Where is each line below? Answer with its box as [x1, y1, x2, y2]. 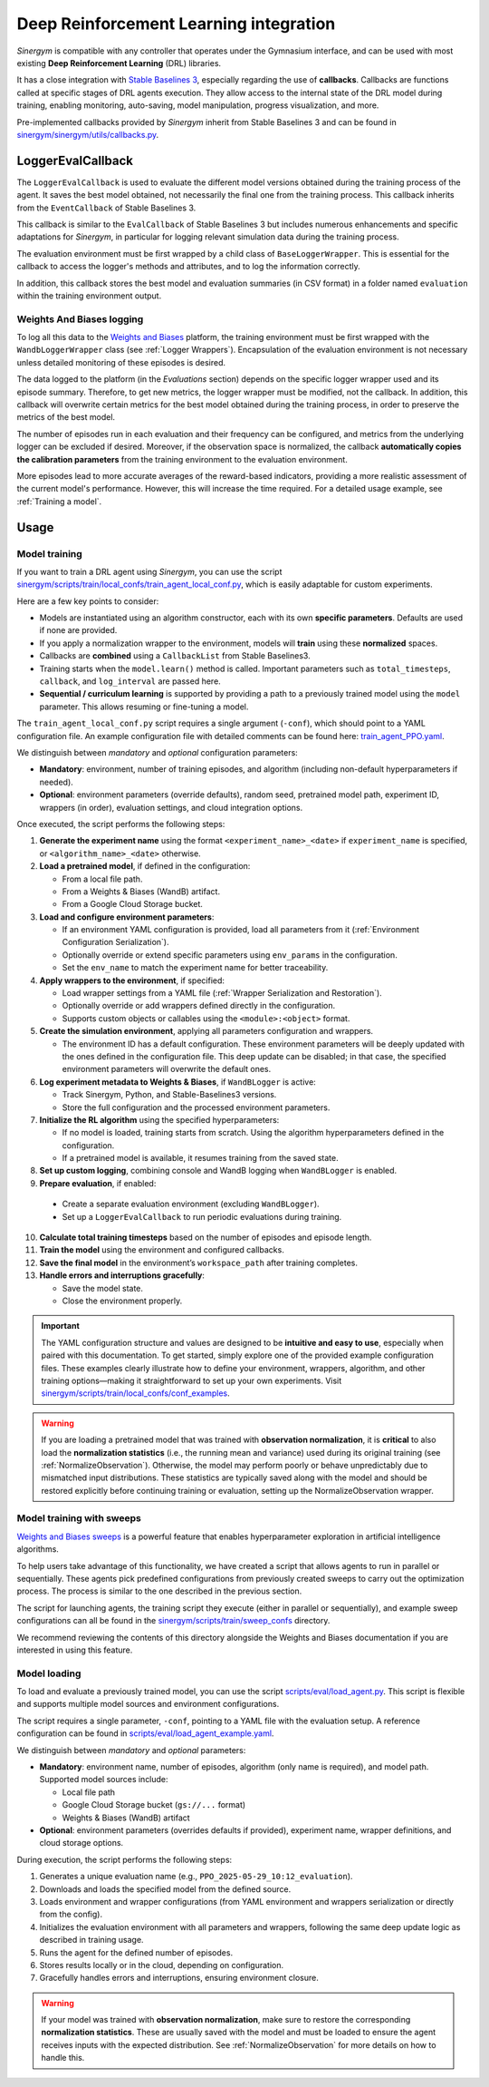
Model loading [16, 1667, 81, 1680]
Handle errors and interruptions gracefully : [39, 1270, 206, 1281]
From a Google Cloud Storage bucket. [62, 899, 204, 910]
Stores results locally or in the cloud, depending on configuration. [39, 1959, 284, 1970]
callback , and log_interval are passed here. [39, 676, 221, 687]
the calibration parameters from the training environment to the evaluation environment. [16, 453, 348, 464]
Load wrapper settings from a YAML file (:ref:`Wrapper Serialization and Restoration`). [62, 988, 382, 999]
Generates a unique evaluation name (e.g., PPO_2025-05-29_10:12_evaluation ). [39, 1871, 353, 1882]
